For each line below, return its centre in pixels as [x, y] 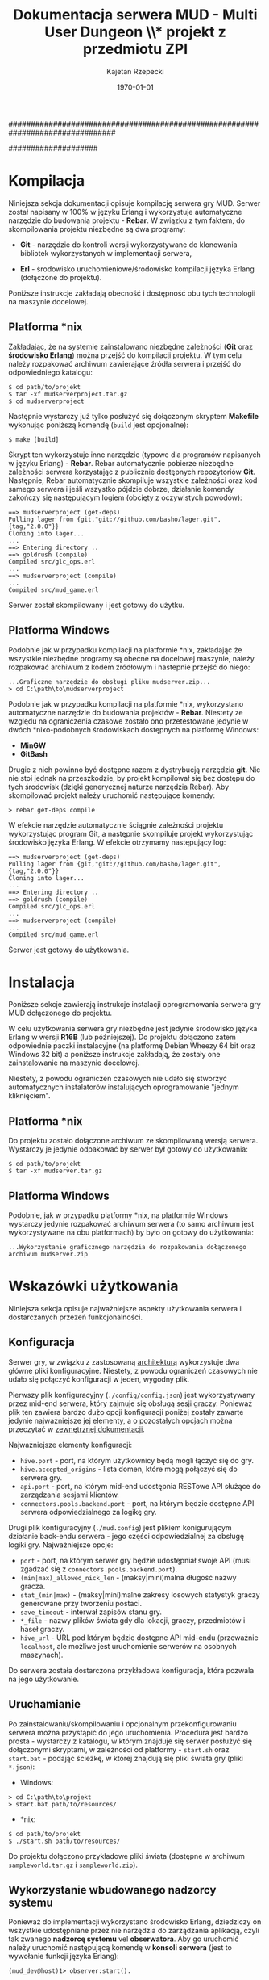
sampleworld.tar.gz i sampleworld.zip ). [73, 1865]
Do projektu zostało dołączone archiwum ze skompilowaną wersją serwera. [133, 1141]
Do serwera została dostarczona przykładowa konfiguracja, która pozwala [131, 1670]
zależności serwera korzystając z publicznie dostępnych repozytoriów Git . [132, 472]
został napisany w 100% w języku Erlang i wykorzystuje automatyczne [125, 212]
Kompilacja [47, 181]
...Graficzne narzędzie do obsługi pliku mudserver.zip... [110, 682]
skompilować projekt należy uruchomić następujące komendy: [112, 795]
